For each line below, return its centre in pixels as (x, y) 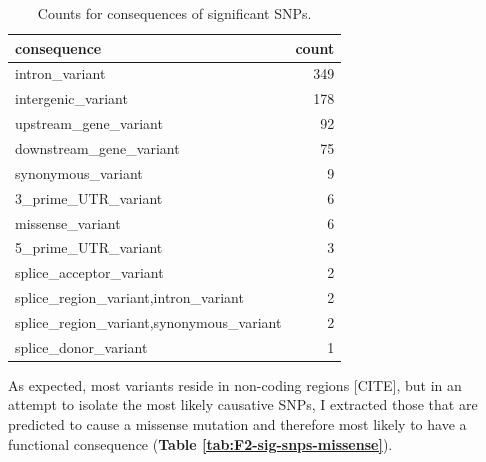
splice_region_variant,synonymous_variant (148, 321)
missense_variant (68, 222)
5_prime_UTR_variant (89, 247)
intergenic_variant (71, 98)
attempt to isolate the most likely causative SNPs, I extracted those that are (243, 404)
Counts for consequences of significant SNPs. (174, 13)
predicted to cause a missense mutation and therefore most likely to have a (237, 424)
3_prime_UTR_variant (89, 197)
